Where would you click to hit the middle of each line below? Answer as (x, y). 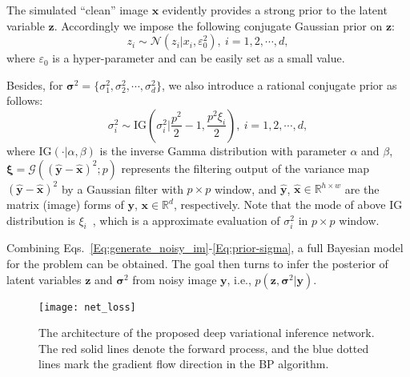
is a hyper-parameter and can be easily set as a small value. (199, 58)
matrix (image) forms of (65, 205)
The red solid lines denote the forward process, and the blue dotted (204, 348)
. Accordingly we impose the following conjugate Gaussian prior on (218, 25)
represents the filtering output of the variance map (245, 168)
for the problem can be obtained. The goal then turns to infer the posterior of (197, 264)
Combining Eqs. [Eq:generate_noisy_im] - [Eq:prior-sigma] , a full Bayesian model (205, 248)
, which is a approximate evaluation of (186, 220)
